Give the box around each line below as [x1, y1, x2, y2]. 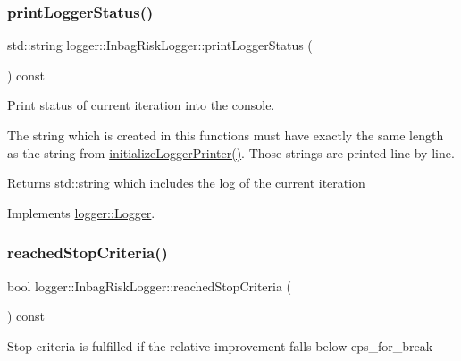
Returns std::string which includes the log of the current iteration [7, 173, 365, 192]
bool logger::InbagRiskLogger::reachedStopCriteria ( [7, 276, 292, 295]
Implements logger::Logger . [7, 203, 155, 222]
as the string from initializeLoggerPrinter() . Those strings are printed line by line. [7, 143, 455, 162]
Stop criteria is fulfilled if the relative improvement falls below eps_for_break [7, 336, 433, 355]
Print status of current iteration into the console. [7, 96, 275, 114]
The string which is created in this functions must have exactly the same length [7, 126, 444, 144]
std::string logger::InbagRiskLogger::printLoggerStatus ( [7, 36, 313, 55]
